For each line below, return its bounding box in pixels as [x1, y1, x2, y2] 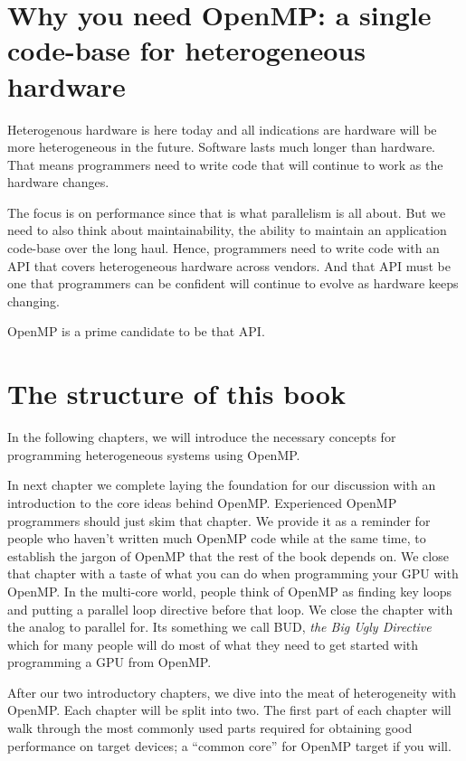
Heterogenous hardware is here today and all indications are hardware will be [7, 119, 437, 138]
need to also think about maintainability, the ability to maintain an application [7, 221, 447, 240]
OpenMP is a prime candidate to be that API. [7, 322, 265, 341]
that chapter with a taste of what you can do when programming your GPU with [7, 564, 459, 583]
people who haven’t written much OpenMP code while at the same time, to [7, 529, 426, 548]
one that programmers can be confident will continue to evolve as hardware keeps [7, 274, 459, 293]
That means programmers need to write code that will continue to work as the [7, 155, 443, 174]
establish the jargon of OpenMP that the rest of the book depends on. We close [7, 546, 449, 565]
